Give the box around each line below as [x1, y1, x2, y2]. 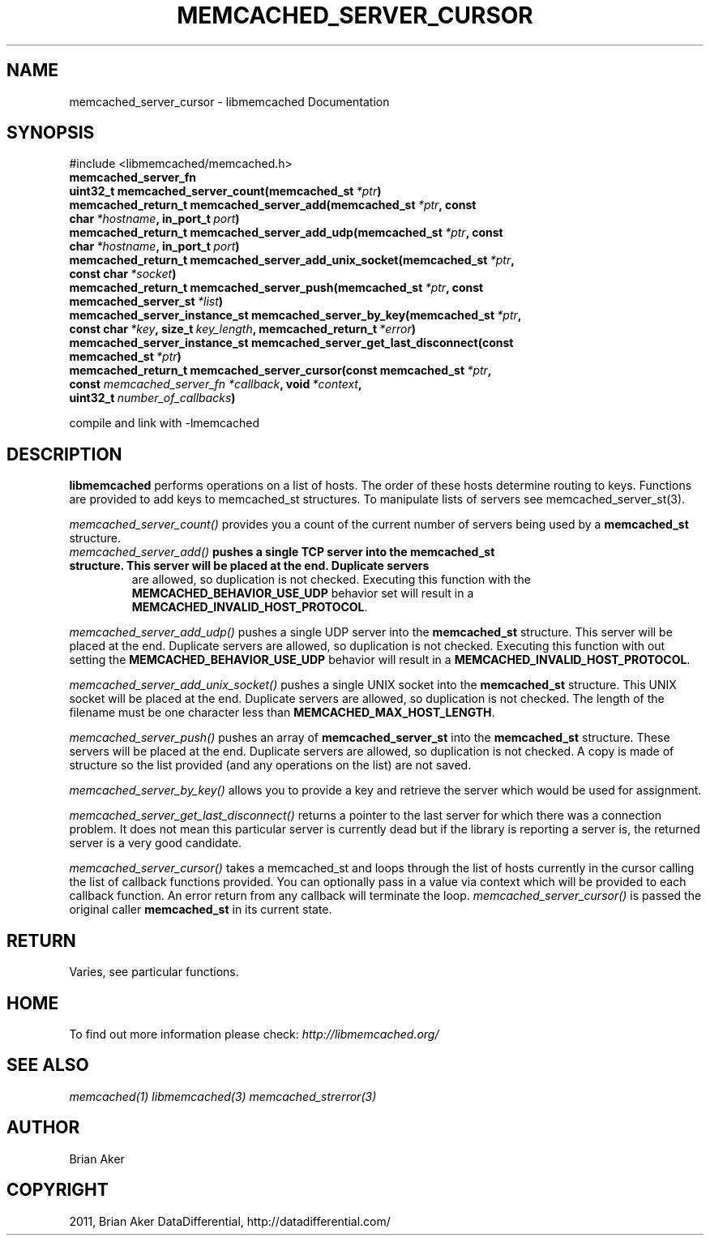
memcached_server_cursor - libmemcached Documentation [69, 94, 390, 109]
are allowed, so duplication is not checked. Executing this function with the [131, 572, 531, 587]
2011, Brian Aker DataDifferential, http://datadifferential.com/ [69, 1214, 391, 1228]
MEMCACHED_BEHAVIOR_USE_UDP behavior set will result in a [131, 586, 474, 601]
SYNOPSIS [6, 122, 95, 143]
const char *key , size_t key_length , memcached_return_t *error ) [69, 322, 416, 336]
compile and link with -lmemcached [69, 416, 259, 430]
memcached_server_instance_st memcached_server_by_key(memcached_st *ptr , [69, 308, 522, 323]
